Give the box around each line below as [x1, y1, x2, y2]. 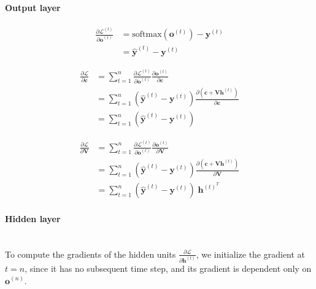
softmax [132, 30, 162, 39]
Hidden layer [5, 212, 61, 225]
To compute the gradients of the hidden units [5, 247, 176, 260]
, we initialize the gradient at [196, 247, 306, 260]
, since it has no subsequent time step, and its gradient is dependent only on [25, 261, 312, 274]
